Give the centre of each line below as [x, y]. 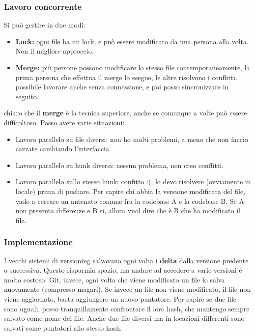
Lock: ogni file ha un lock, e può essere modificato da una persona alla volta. [132, 41]
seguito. [27, 96]
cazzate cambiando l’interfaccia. [63, 149]
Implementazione [38, 242]
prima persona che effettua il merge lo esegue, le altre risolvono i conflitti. [126, 77]
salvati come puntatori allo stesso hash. [63, 327]
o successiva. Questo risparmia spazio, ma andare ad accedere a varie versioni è [123, 270]
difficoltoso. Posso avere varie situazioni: [64, 122]
